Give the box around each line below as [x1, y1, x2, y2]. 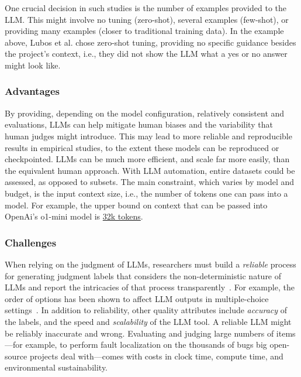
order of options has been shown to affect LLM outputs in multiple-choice [5, 292, 269, 304]
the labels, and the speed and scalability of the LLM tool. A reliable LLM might [5, 315, 292, 327]
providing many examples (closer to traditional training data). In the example [5, 25, 284, 37]
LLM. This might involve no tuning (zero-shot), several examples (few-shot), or [5, 13, 289, 25]
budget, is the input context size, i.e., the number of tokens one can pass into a [5, 187, 288, 199]
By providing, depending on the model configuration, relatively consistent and [5, 107, 285, 119]
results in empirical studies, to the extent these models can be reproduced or [5, 141, 279, 153]
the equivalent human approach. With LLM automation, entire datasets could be [5, 164, 295, 176]
